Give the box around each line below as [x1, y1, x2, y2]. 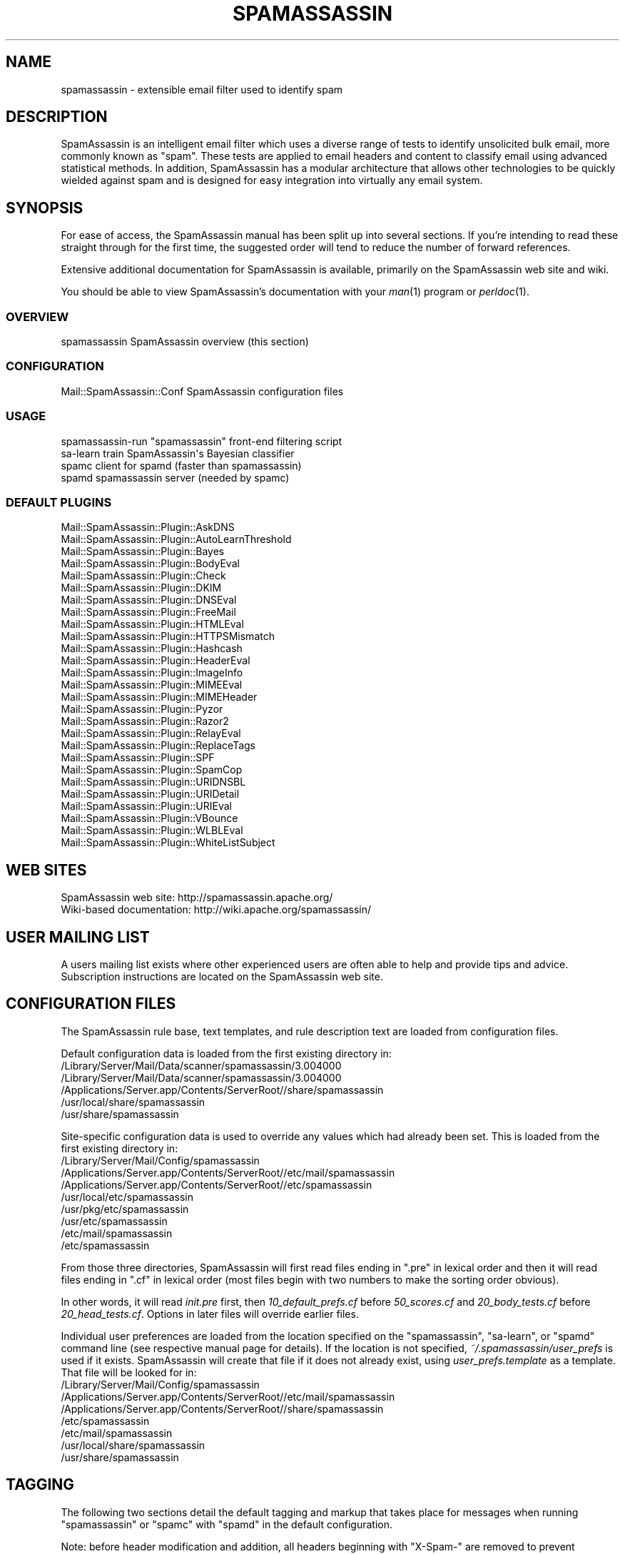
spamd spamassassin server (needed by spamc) [61, 471, 290, 484]
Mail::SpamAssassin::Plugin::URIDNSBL [61, 776, 246, 788]
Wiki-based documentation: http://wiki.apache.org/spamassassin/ [61, 903, 372, 916]
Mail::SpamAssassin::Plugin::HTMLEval [61, 618, 244, 631]
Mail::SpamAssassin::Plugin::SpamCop [61, 763, 243, 776]
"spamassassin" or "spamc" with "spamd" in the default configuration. [61, 1518, 392, 1530]
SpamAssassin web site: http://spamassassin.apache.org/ [61, 891, 333, 904]
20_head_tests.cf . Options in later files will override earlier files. [61, 1307, 359, 1320]
